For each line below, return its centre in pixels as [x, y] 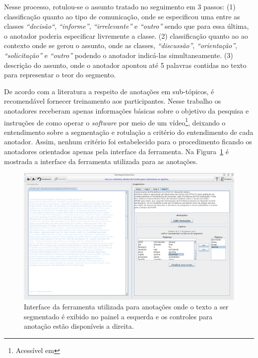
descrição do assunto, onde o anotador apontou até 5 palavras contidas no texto [125, 65]
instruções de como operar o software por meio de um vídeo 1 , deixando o [115, 121]
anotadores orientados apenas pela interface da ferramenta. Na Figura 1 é [116, 151]
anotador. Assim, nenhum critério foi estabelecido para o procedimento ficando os [128, 142]
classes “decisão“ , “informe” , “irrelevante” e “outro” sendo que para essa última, [127, 26]
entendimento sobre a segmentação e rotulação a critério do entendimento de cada [129, 132]
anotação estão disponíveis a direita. [79, 326]
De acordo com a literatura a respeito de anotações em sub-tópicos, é [109, 91]
